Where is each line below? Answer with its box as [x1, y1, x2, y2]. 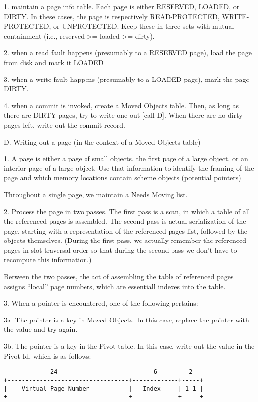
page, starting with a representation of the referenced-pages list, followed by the [4, 225, 247, 236]
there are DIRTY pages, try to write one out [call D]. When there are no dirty [4, 110, 243, 120]
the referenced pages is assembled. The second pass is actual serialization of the [4, 216, 246, 226]
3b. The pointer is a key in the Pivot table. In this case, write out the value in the [4, 341, 255, 351]
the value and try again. [4, 324, 78, 334]
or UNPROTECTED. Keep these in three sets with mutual [53, 21, 234, 31]
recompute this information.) [4, 254, 92, 265]
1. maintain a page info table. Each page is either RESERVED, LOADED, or [4, 1, 240, 11]
